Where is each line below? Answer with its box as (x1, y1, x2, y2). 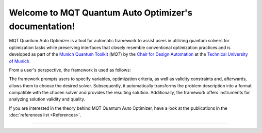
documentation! (9, 21, 75, 32)
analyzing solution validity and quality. (9, 96, 85, 102)
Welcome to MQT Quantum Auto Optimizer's (9, 7, 193, 18)
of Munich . (9, 58, 31, 64)
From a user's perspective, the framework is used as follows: (9, 67, 131, 73)
